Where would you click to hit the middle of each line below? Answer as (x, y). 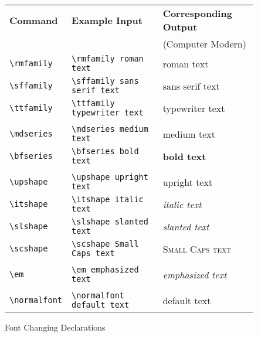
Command (34, 20)
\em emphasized (105, 270)
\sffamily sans (105, 81)
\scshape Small (105, 244)
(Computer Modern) (204, 44)
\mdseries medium (110, 129)
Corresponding (197, 13)
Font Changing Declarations (55, 327)
